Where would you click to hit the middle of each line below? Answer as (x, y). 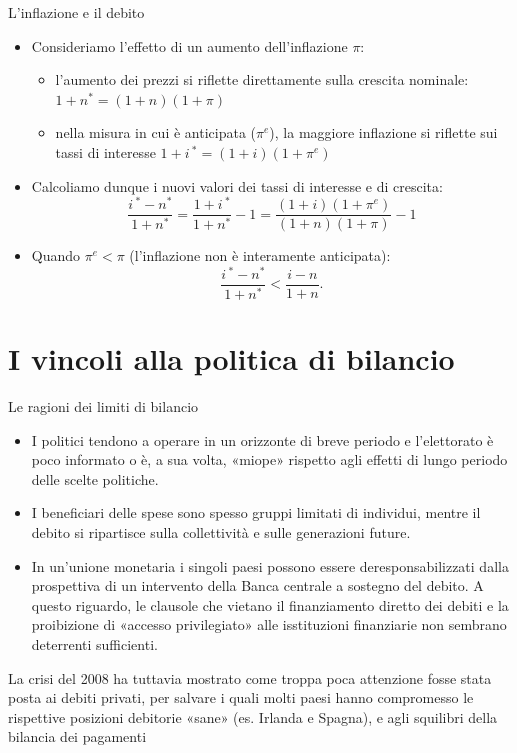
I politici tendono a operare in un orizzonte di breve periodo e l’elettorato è (262, 439)
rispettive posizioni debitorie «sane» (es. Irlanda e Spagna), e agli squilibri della (253, 716)
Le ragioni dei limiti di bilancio (103, 406)
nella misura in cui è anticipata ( (155, 132)
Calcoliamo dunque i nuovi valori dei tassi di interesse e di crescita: (237, 185)
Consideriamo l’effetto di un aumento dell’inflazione (189, 45)
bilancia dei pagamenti (77, 736)
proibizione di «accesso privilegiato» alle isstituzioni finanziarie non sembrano (269, 624)
